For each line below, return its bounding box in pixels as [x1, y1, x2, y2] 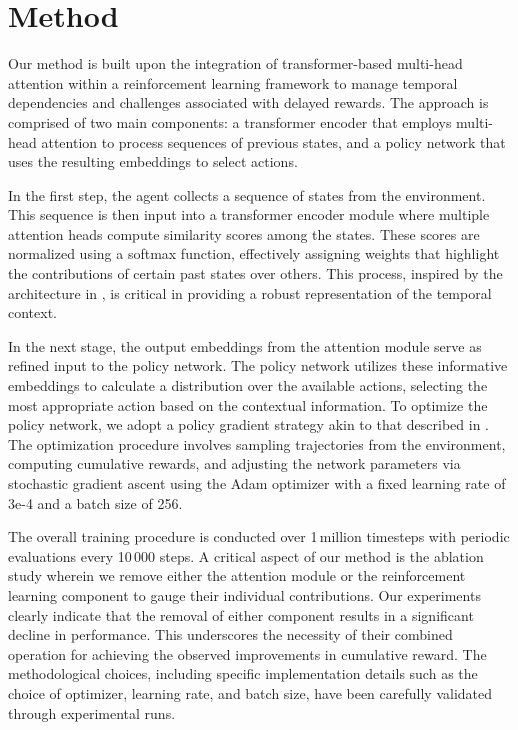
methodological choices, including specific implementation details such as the [8, 663, 478, 684]
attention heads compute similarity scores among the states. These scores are [8, 223, 480, 244]
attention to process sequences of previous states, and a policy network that [41, 131, 506, 152]
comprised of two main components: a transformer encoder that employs [8, 111, 452, 132]
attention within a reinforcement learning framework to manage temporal [8, 72, 458, 93]
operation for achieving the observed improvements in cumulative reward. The [8, 643, 487, 664]
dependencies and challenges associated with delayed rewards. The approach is [8, 92, 489, 113]
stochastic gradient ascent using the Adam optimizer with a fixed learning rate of [8, 473, 506, 493]
